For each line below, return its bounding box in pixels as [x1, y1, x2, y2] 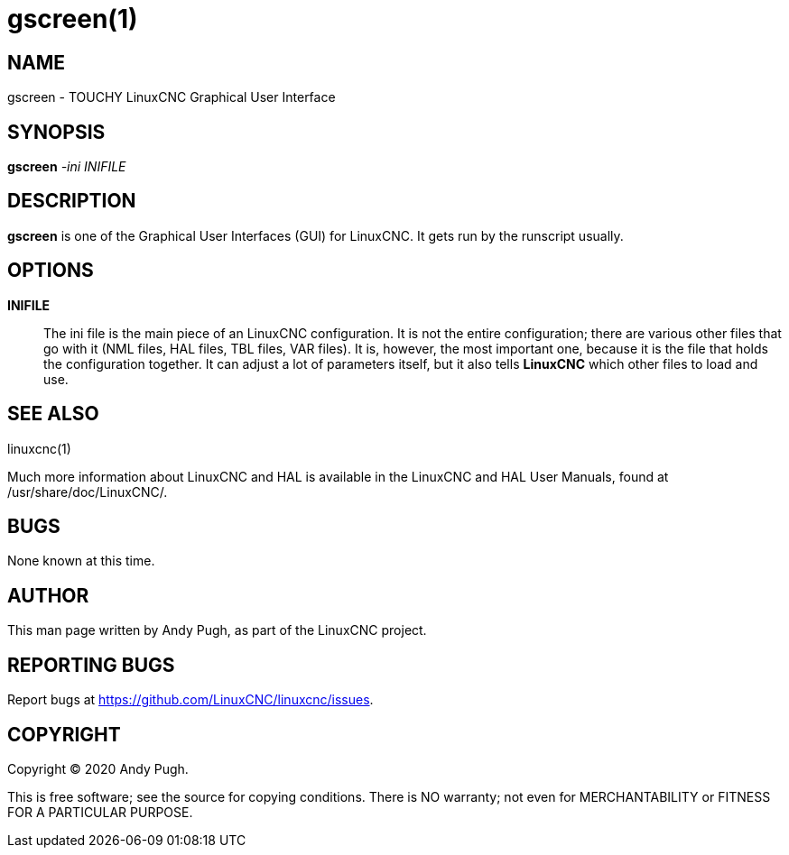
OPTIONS [7, 259, 94, 282]
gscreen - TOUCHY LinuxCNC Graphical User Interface [7, 89, 336, 106]
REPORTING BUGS [7, 653, 175, 676]
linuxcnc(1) [7, 440, 71, 456]
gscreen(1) [7, 4, 138, 34]
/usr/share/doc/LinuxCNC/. [7, 483, 168, 500]
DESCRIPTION [7, 189, 136, 213]
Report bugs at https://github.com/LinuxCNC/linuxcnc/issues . [7, 692, 374, 708]
